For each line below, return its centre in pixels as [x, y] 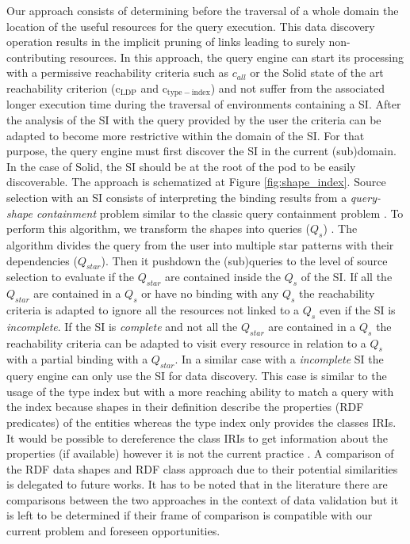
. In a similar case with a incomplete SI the [279, 359]
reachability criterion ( [61, 87]
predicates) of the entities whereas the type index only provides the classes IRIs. [201, 422]
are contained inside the [223, 277]
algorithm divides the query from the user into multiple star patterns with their [200, 244]
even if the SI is [357, 309]
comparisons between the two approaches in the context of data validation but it [203, 499]
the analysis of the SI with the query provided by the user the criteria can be [194, 120]
